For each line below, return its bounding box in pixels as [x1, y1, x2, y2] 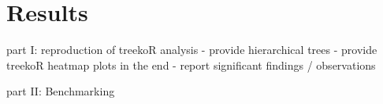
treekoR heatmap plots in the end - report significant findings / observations [6, 56, 376, 73]
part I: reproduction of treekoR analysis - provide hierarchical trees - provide [6, 41, 377, 58]
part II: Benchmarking [6, 83, 115, 99]
